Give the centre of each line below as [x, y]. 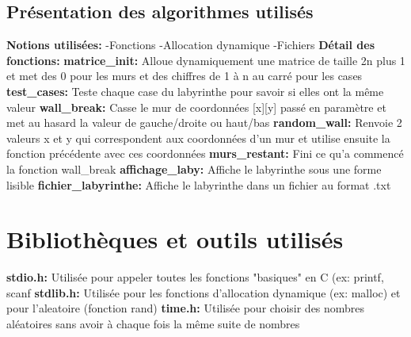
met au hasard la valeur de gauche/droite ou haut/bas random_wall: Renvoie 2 [204, 123]
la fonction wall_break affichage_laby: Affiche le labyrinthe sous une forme [194, 168]
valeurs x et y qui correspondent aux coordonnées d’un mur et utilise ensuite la [198, 138]
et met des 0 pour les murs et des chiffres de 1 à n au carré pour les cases [185, 76]
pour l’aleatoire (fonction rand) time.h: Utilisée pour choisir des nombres [186, 308]
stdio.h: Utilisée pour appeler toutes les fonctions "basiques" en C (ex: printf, [195, 277]
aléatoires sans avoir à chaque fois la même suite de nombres [153, 324]
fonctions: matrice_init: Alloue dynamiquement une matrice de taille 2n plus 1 [206, 60]
